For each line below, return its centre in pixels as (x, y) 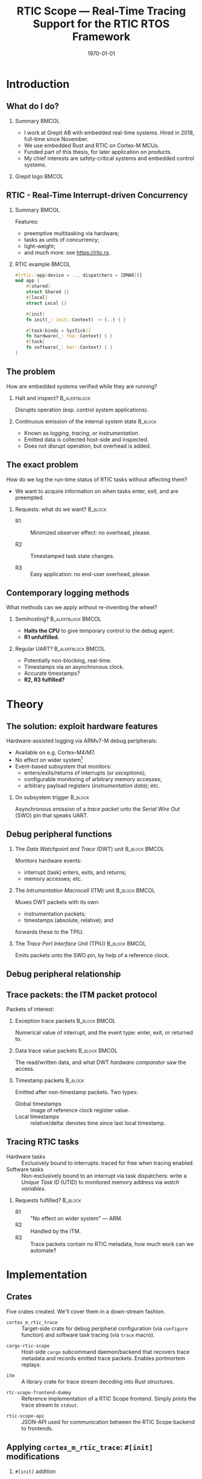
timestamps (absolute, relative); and (68, 920)
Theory (25, 704)
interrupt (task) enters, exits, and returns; (75, 872)
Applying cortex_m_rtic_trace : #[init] (80, 1447)
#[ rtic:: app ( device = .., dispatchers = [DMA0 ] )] (79, 275)
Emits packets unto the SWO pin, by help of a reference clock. (92, 955)
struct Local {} (46, 303)
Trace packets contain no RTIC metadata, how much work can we (112, 1244)
